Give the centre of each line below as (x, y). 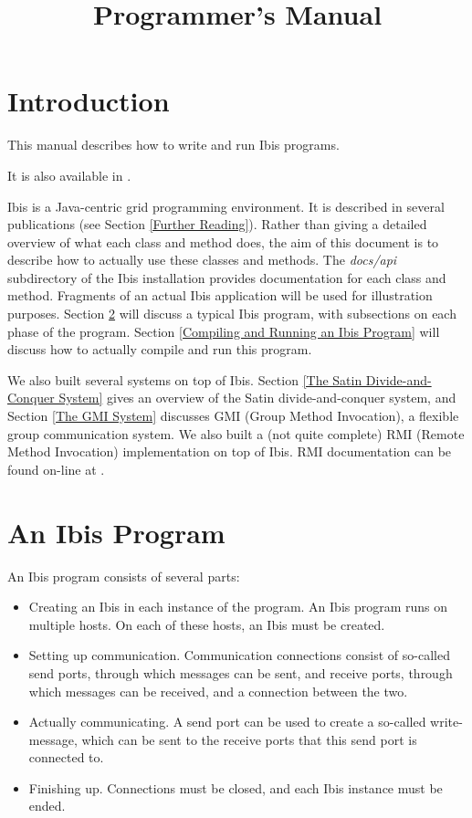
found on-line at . (56, 469)
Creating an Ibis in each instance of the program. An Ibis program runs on (238, 607)
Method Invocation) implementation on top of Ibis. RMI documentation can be (230, 451)
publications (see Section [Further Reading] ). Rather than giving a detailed (217, 224)
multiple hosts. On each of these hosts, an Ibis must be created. (207, 624)
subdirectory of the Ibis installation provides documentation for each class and (227, 277)
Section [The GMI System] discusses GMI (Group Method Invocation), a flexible (233, 416)
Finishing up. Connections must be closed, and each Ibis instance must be (236, 787)
